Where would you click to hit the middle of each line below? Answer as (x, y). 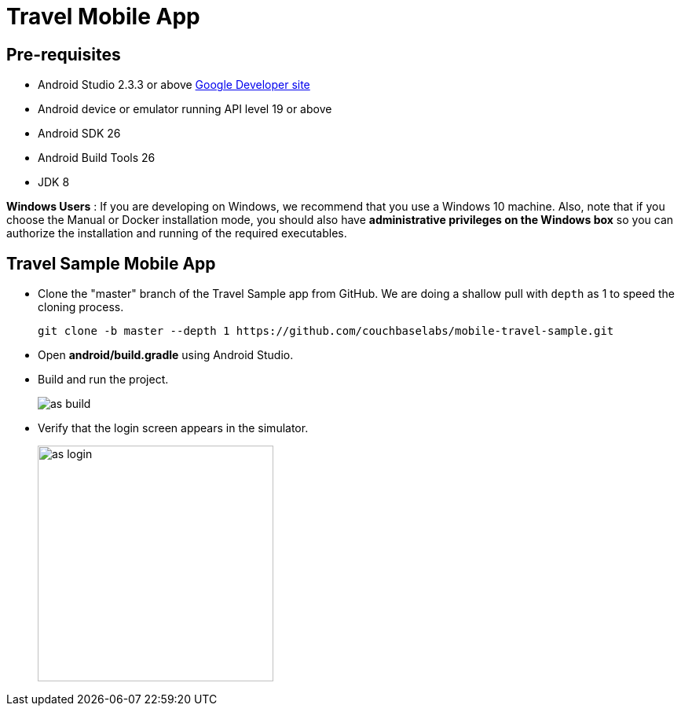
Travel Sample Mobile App (111, 263)
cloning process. (81, 307)
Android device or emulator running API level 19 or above (185, 109)
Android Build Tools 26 (97, 158)
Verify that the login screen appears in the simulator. (173, 428)
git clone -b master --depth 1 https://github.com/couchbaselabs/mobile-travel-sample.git (326, 331)
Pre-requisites (64, 54)
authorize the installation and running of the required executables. (177, 233)
